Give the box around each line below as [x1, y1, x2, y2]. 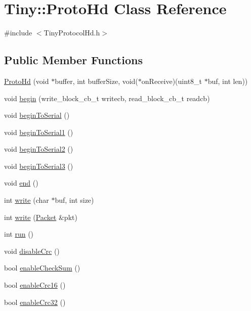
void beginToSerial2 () [4, 144, 73, 154]
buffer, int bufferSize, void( [55, 75, 138, 86]
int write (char [4, 195, 49, 205]
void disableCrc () [4, 245, 60, 256]
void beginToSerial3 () [4, 160, 73, 171]
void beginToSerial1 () [4, 126, 73, 137]
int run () [4, 229, 34, 239]
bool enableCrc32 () [4, 296, 66, 307]
